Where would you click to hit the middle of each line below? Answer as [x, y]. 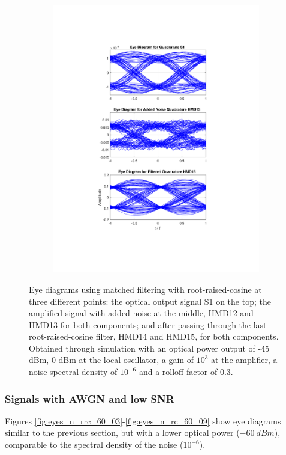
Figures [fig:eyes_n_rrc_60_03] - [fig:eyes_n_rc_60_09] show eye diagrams [143, 420]
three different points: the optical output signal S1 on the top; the [150, 301]
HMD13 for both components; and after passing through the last [148, 324]
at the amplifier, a [244, 360]
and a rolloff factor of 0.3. [186, 372]
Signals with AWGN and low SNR [90, 398]
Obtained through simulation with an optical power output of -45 [149, 348]
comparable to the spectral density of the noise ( [94, 444]
